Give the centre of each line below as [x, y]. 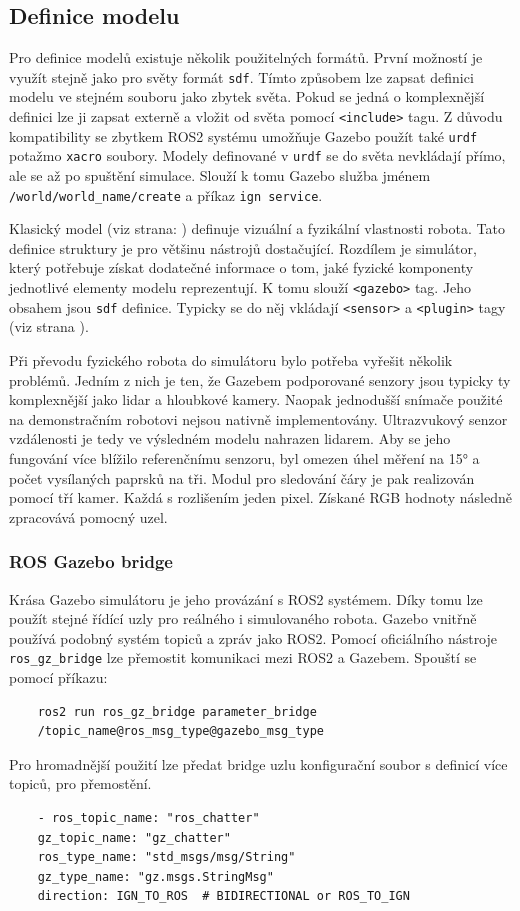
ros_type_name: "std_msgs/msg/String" [166, 857]
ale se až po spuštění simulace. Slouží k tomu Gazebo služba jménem [220, 175]
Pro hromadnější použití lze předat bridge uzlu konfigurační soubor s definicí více [258, 763]
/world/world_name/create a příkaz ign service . [166, 194]
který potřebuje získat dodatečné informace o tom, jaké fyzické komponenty [241, 267]
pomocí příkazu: [58, 676]
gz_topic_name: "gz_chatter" [134, 837]
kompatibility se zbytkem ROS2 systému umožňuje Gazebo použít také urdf [243, 135]
